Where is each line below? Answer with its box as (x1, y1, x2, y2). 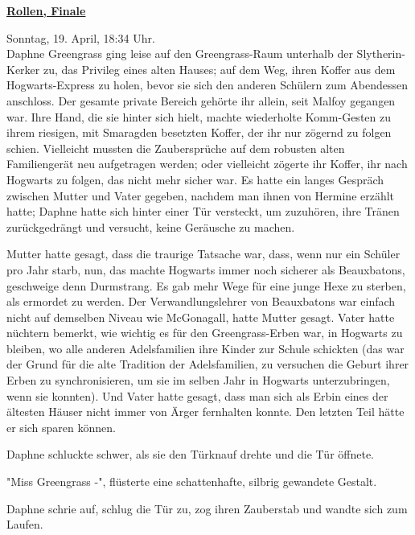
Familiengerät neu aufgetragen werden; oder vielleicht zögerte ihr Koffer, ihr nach (6, 155, 408, 172)
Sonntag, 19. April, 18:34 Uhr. (6, 29, 155, 46)
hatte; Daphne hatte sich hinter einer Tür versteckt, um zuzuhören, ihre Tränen (6, 203, 400, 220)
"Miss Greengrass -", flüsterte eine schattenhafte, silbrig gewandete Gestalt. (6, 473, 377, 490)
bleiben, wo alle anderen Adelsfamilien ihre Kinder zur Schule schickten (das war (6, 340, 405, 356)
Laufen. (6, 516, 43, 533)
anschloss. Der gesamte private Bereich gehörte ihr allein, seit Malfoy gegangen (6, 92, 396, 109)
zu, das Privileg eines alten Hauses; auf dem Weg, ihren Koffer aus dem (43, 60, 396, 77)
